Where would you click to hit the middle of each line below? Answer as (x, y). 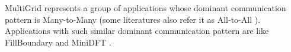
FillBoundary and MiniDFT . (58, 42)
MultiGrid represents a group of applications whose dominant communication (145, 8)
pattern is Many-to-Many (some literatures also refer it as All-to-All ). (133, 19)
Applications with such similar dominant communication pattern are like (137, 31)
